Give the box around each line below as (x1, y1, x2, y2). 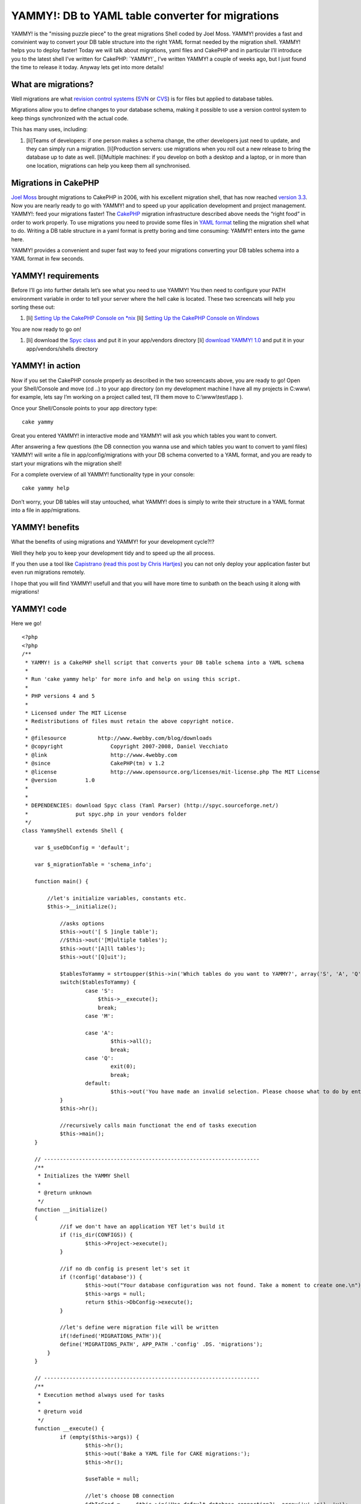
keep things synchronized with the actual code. (11, 114, 129, 122)
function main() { (34, 878, 89, 884)
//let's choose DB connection (85, 1493, 174, 1499)
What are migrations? (11, 79, 94, 90)
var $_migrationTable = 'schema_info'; (34, 861, 152, 868)
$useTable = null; (85, 1476, 140, 1482)
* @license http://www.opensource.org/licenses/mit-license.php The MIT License (25, 768, 320, 775)
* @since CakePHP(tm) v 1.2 (25, 760, 165, 767)
